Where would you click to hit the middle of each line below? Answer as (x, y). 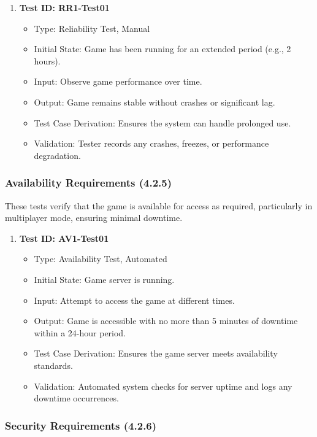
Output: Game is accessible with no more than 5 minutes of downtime (166, 321)
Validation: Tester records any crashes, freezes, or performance (151, 143)
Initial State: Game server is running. (104, 279)
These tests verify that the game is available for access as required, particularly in (159, 205)
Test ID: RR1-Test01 (64, 7)
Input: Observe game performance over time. (118, 81)
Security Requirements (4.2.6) (81, 425)
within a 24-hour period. (80, 332)
